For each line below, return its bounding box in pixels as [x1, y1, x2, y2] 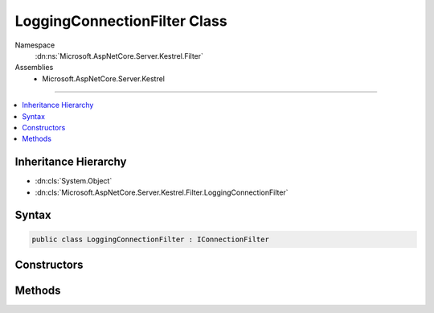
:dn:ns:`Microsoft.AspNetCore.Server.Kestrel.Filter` [35, 51, 204, 60]
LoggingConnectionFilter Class [14, 12, 228, 30]
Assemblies [14, 63, 54, 72]
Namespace [14, 40, 55, 50]
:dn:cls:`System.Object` [35, 176, 113, 186]
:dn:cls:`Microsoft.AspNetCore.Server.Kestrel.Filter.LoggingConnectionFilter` [35, 187, 289, 197]
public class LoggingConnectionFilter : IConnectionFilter [31, 234, 269, 244]
